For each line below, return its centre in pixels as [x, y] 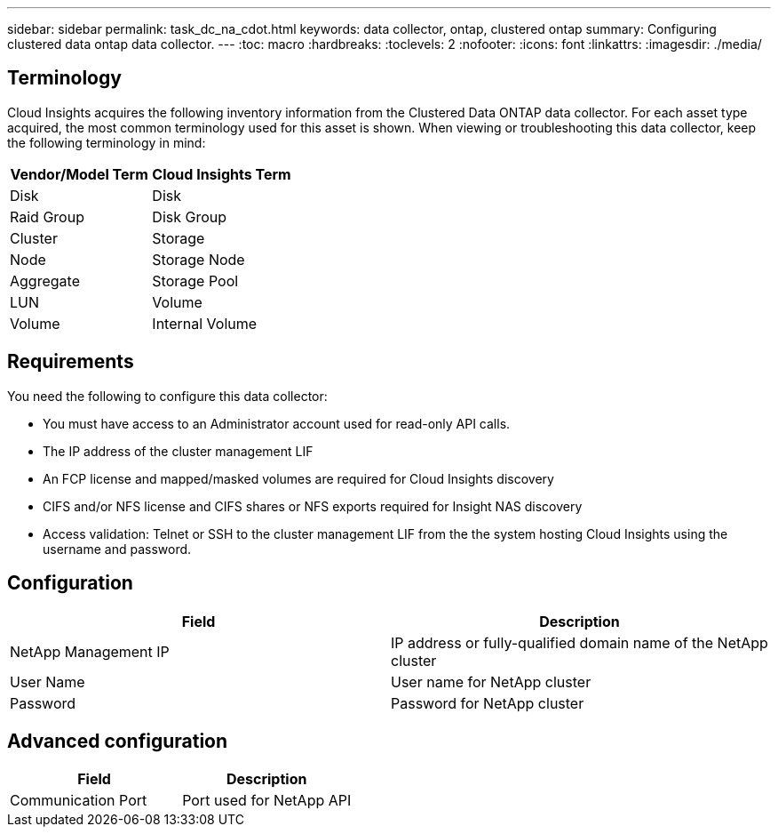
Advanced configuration [118, 741]
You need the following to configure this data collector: [167, 396]
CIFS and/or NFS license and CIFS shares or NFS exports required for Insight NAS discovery [313, 506]
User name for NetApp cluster [491, 682]
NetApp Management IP [90, 651]
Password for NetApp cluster [488, 703]
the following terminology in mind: [107, 142]
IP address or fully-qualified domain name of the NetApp [580, 642]
